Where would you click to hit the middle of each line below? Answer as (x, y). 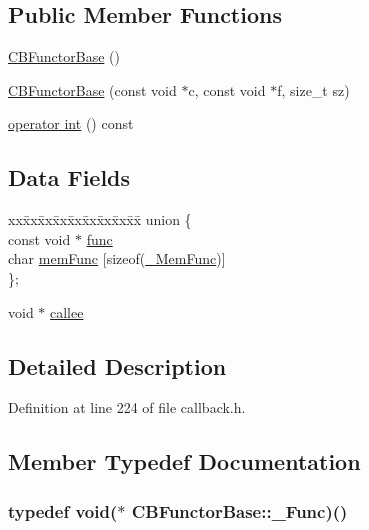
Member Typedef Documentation (184, 461)
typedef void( (63, 510)
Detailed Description (117, 365)
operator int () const (71, 123)
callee (67, 311)
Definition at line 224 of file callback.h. (127, 407)
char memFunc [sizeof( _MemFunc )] (117, 258)
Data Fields (69, 177)
